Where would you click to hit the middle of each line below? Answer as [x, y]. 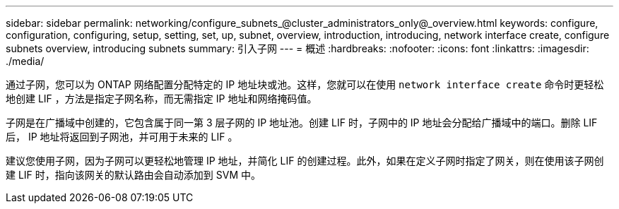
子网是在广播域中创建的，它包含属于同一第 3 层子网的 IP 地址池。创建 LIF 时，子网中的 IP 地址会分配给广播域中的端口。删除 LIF [302, 123]
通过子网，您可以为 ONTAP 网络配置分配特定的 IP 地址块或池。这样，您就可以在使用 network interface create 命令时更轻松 [305, 84]
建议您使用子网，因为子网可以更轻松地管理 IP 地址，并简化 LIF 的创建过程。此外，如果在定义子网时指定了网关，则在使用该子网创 [305, 161]
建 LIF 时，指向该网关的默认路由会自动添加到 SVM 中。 [133, 175]
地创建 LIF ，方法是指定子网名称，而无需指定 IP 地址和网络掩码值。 [161, 98]
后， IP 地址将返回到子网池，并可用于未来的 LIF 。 [122, 137]
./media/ [25, 61]
